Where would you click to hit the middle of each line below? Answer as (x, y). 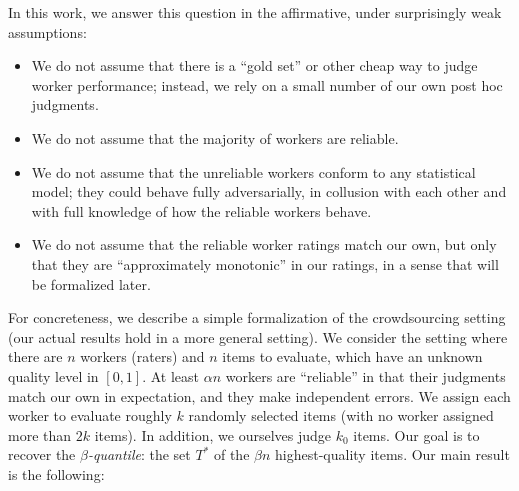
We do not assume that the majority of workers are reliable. (215, 137)
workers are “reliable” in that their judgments (365, 375)
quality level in (53, 375)
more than (40, 434)
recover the (42, 454)
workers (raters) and (142, 356)
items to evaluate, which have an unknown (352, 356)
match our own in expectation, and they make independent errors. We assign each (259, 395)
